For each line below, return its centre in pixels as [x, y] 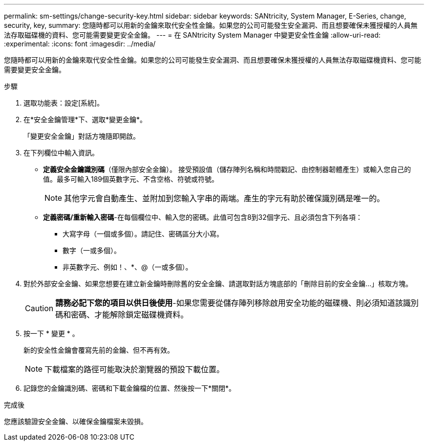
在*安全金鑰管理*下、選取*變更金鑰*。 [85, 119]
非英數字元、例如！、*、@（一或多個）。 [128, 267]
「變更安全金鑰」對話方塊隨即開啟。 [82, 136]
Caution [39, 308]
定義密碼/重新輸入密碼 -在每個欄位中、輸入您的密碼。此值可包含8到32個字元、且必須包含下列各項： [203, 217]
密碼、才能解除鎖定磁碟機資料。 [130, 315]
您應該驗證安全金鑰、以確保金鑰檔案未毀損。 [76, 421]
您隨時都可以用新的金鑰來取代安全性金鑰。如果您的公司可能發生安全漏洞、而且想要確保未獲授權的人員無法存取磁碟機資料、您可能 [213, 60]
